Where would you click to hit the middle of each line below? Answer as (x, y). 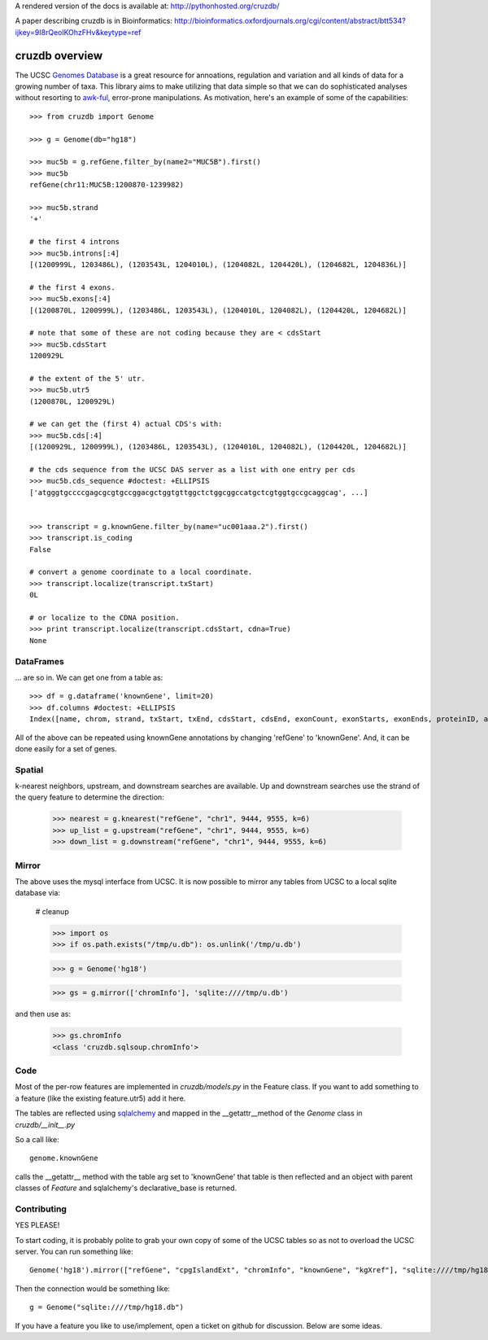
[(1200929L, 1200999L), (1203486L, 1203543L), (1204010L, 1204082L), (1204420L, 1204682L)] (218, 447)
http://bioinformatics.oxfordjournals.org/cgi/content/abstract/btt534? (290, 21)
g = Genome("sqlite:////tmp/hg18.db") (107, 1307)
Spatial (29, 769)
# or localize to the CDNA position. (105, 618)
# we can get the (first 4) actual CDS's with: (126, 424)
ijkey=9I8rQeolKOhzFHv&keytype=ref (78, 32)
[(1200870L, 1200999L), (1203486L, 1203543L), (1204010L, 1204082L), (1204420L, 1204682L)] (218, 310)
